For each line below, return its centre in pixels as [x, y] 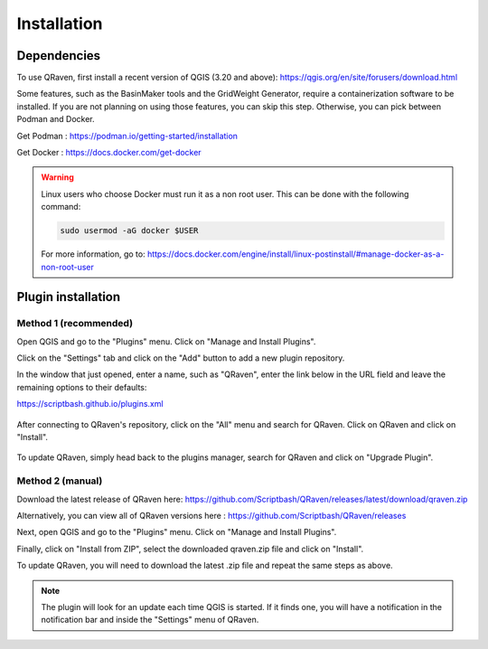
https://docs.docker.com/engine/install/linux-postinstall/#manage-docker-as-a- [296, 254]
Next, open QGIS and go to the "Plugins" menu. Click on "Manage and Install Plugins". [177, 532]
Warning [57, 177]
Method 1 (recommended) [75, 324]
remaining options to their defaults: [82, 387]
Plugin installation [69, 297]
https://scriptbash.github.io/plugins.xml [90, 404]
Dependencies [59, 56]
